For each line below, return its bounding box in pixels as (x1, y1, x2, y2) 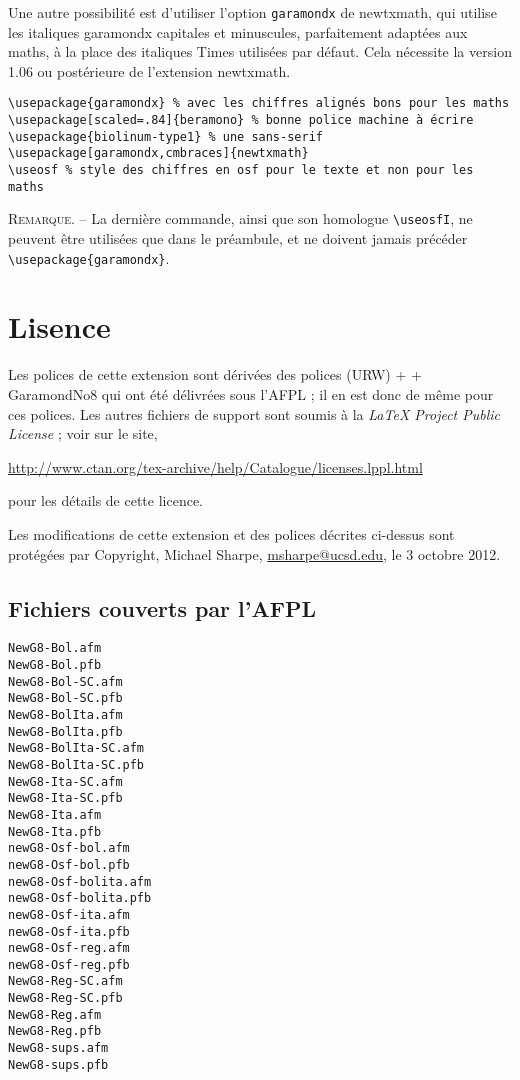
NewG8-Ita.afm (8, 807, 102, 822)
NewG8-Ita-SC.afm (8, 774, 123, 789)
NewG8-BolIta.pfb (8, 724, 123, 739)
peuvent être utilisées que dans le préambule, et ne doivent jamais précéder (8, 228, 468, 249)
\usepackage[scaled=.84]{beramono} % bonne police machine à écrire (8, 113, 474, 128)
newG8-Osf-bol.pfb (8, 857, 130, 872)
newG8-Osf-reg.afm (8, 941, 130, 956)
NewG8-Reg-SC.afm (8, 974, 123, 989)
